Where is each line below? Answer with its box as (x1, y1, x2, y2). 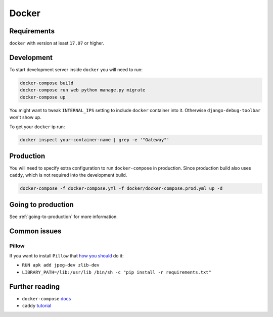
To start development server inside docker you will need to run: (9, 66, 143, 73)
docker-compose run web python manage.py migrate (20, 87, 146, 93)
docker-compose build (20, 80, 74, 86)
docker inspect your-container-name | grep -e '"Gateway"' (20, 137, 169, 143)
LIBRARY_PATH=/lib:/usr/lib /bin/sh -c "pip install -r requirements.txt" (22, 269, 212, 275)
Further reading (9, 282, 60, 291)
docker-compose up (20, 94, 66, 100)
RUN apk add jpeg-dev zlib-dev (22, 262, 100, 268)
